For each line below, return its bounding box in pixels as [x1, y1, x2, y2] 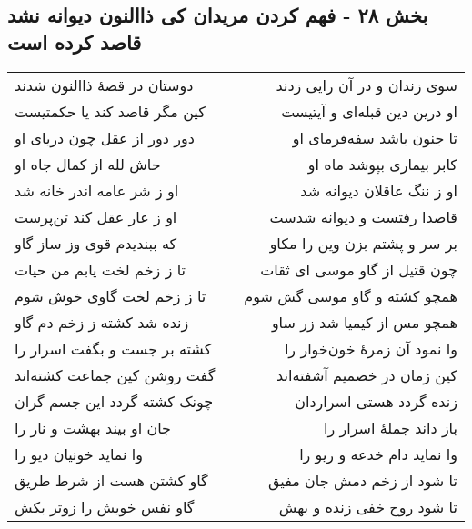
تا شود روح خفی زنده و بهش [278, 495, 457, 517]
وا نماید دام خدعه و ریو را [299, 443, 457, 464]
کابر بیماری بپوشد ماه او [307, 153, 457, 175]
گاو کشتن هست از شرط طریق [15, 469, 208, 491]
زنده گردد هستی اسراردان [295, 390, 457, 412]
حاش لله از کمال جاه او [15, 153, 161, 175]
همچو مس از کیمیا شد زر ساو [271, 311, 457, 333]
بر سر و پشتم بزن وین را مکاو [269, 232, 457, 254]
